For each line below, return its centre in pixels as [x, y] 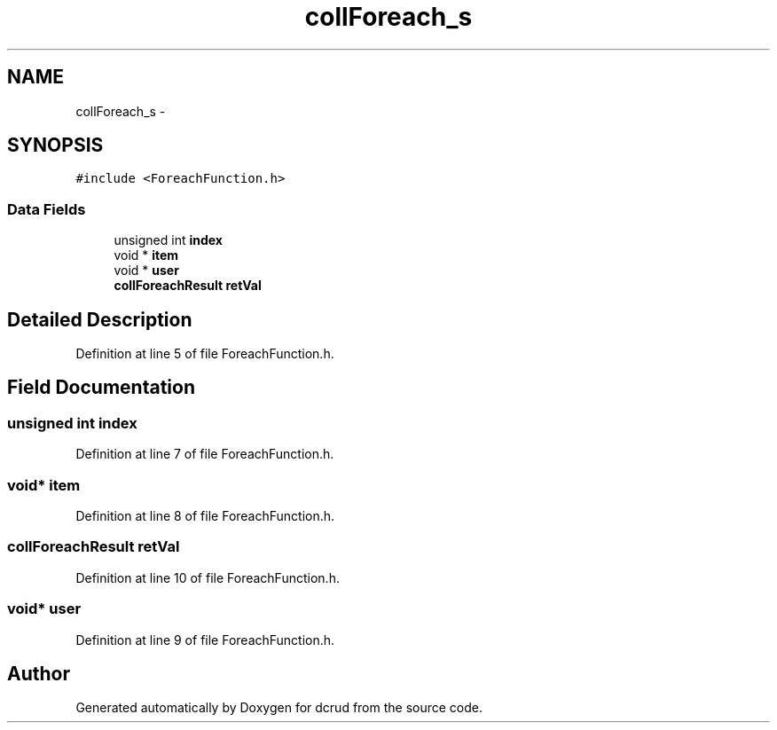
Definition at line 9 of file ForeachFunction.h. [205, 640]
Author [39, 673]
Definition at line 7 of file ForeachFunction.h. [205, 454]
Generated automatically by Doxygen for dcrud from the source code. [279, 708]
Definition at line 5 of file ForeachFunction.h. [205, 354]
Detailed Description [100, 319]
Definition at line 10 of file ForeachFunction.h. [208, 577]
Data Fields [47, 209]
